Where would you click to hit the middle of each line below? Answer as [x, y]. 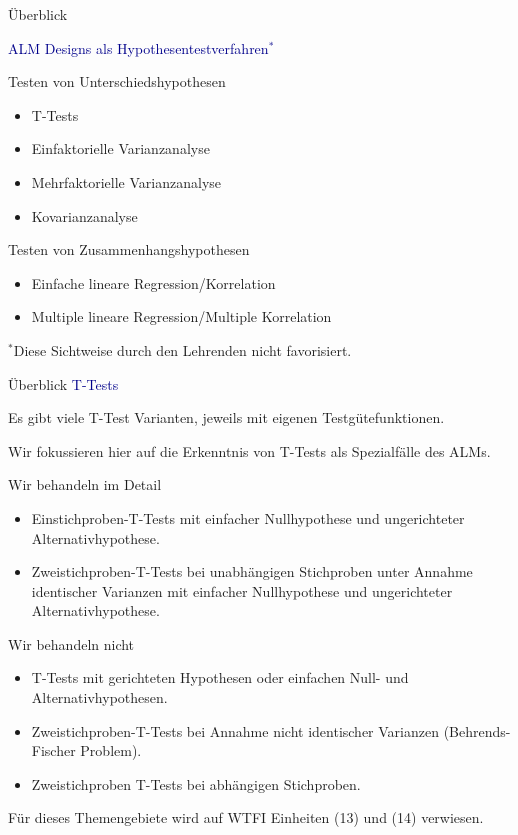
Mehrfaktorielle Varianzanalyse [126, 181]
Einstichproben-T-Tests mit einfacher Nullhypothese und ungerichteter [248, 517]
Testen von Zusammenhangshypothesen [129, 249]
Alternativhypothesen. [99, 697]
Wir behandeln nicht [71, 643]
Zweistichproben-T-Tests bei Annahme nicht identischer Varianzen [235, 730]
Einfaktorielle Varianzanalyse [120, 148]
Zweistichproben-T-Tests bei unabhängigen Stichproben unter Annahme [252, 571]
